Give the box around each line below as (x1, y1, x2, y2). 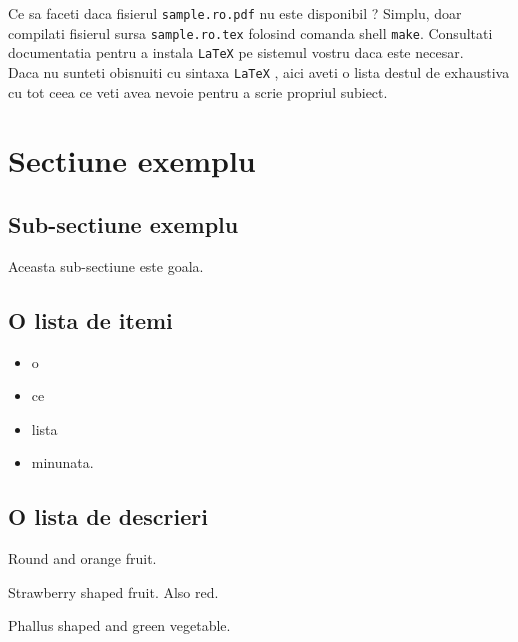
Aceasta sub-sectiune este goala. (8, 255, 204, 276)
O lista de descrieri (8, 501, 208, 532)
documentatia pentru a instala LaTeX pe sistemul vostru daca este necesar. (8, 42, 464, 63)
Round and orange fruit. (8, 548, 157, 569)
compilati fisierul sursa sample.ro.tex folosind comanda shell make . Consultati (8, 22, 493, 43)
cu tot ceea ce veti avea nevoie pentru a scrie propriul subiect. (8, 81, 388, 102)
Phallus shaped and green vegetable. (8, 615, 231, 636)
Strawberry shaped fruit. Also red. (8, 581, 219, 602)
